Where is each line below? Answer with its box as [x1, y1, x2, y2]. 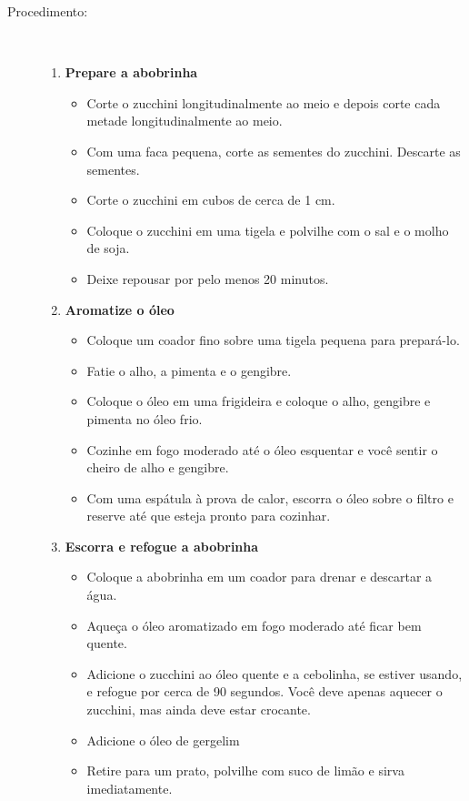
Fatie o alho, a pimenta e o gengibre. [86, 360, 292, 380]
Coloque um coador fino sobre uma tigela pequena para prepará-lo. [86, 330, 460, 350]
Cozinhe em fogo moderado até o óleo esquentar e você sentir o [86, 440, 438, 459]
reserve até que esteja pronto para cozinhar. [86, 506, 331, 525]
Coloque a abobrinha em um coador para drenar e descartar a [86, 567, 433, 586]
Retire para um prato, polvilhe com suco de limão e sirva [86, 761, 404, 780]
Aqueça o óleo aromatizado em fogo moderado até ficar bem [86, 615, 422, 634]
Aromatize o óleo [65, 299, 175, 319]
